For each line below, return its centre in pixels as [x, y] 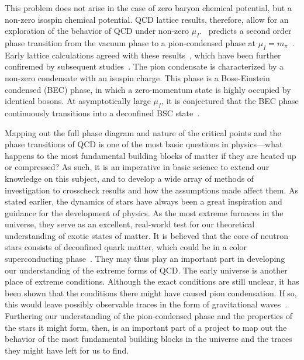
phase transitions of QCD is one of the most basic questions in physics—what [144, 144]
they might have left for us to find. [67, 350]
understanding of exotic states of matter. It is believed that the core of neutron [147, 235]
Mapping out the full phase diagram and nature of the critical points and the [143, 132]
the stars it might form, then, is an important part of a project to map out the [146, 327]
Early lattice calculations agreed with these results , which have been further [143, 55]
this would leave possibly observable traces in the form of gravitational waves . [146, 304]
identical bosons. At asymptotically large [78, 101]
